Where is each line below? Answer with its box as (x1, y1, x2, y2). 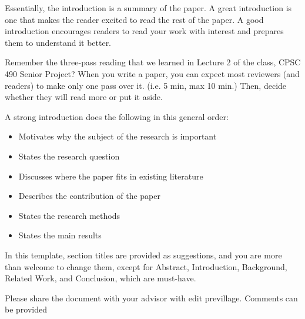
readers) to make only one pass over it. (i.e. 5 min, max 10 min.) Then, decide (5, 79, 287, 91)
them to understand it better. (5, 36, 112, 48)
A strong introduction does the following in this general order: (5, 110, 229, 122)
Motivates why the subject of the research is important (18, 130, 217, 142)
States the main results (18, 229, 102, 241)
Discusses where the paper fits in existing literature (18, 170, 203, 182)
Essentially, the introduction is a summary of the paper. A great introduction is (5, 2, 292, 14)
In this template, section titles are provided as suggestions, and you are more (5, 248, 282, 261)
